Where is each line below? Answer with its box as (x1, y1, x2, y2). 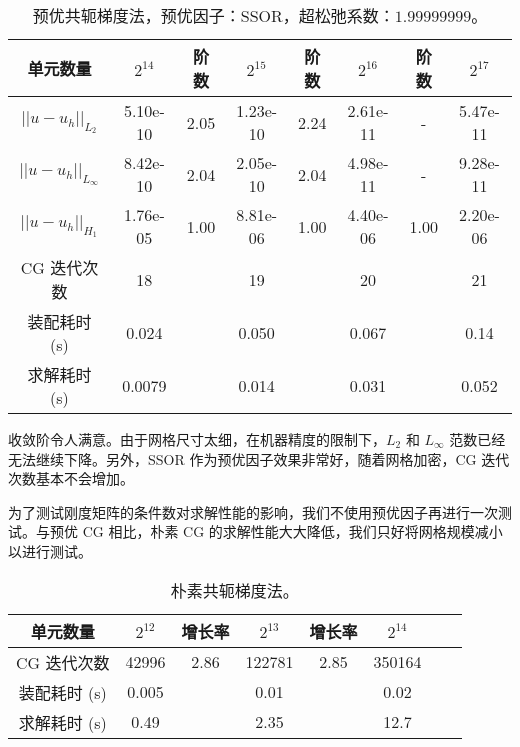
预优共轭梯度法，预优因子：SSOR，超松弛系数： (32, 4, 395, 27)
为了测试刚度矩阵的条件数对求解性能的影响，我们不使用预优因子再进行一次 (8, 501, 498, 522)
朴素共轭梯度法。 (170, 578, 299, 602)
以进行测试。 (8, 540, 92, 561)
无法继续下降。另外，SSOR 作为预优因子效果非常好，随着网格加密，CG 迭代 (8, 448, 510, 469)
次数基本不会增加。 (8, 468, 134, 489)
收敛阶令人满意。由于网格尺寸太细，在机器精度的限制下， (8, 429, 386, 449)
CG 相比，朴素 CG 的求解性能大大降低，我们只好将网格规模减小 (82, 521, 503, 542)
